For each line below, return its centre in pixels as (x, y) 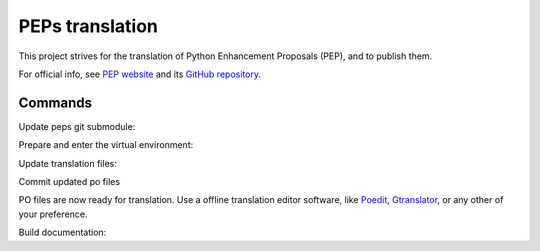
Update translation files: (67, 163)
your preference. (53, 214)
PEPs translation (88, 26)
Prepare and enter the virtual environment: (106, 145)
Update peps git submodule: (77, 126)
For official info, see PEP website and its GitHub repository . (140, 74)
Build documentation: (62, 232)
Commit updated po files (69, 182)
